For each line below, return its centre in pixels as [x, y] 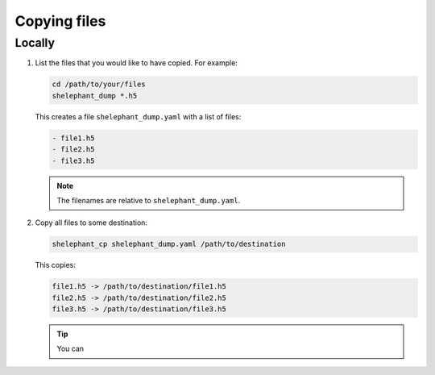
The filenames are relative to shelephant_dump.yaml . [149, 200]
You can [70, 349]
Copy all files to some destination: [91, 223]
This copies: [55, 265]
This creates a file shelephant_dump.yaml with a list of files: [138, 116]
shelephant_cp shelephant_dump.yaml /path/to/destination [169, 244]
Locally [35, 43]
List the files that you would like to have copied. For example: [136, 63]
